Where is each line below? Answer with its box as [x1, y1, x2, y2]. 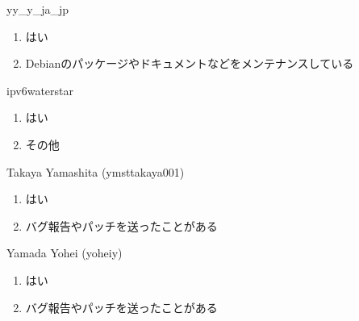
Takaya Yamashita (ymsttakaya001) [6, 163, 185, 180]
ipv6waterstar [6, 81, 73, 98]
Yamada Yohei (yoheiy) [6, 244, 123, 261]
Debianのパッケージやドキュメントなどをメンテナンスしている [25, 55, 354, 72]
